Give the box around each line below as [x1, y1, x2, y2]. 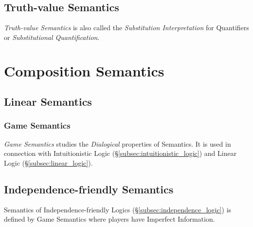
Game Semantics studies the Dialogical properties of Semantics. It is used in [4, 138, 231, 149]
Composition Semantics [4, 60, 164, 80]
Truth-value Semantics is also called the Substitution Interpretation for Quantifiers [4, 22, 249, 33]
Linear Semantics [4, 94, 92, 109]
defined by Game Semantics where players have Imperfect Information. [4, 214, 215, 224]
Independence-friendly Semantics [4, 181, 174, 196]
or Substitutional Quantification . [4, 32, 100, 42]
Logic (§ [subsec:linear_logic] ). [4, 157, 93, 168]
